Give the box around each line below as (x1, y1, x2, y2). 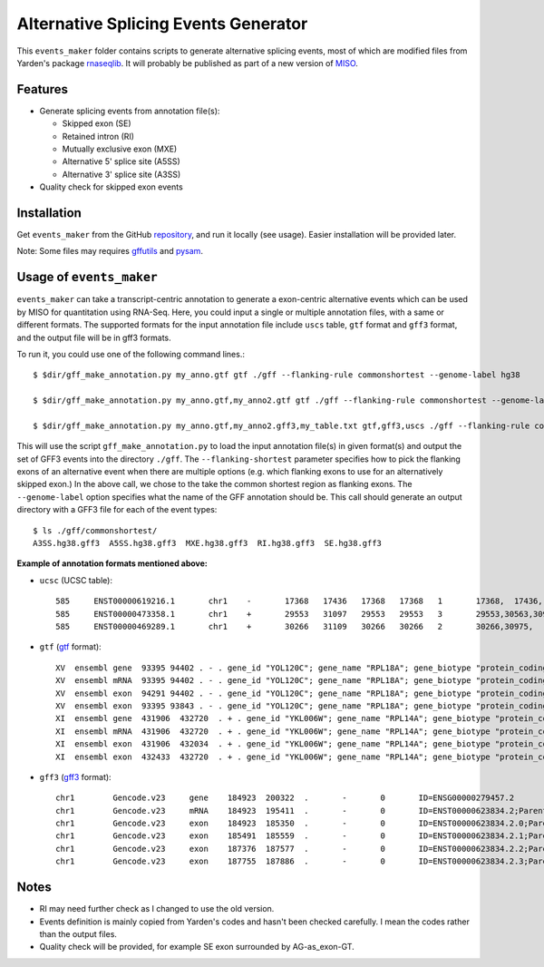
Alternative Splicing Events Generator (16, 14, 308, 34)
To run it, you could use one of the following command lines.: (16, 348, 245, 359)
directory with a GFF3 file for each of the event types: (16, 504, 218, 515)
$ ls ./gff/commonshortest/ (33, 525, 158, 535)
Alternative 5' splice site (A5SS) (62, 156, 180, 167)
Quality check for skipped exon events (39, 181, 183, 192)
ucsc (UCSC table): (39, 574, 113, 585)
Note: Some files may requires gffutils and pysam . (16, 246, 204, 257)
